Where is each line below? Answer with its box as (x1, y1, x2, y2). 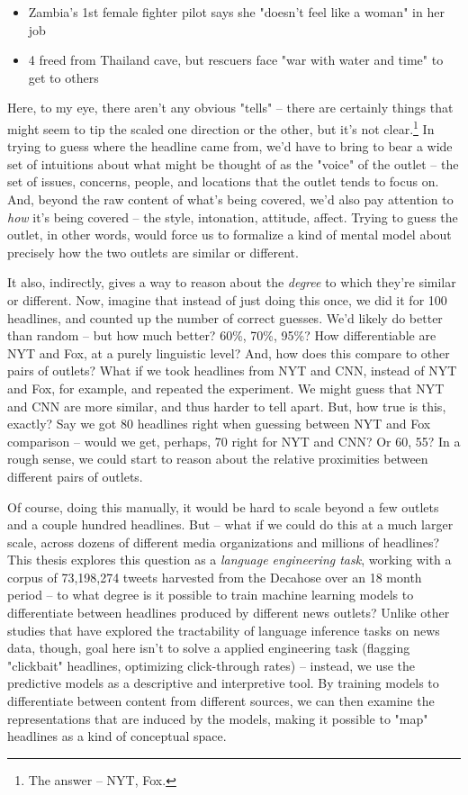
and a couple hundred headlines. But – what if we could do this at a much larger (7, 515, 454, 534)
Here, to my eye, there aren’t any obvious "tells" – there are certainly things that (7, 98, 454, 117)
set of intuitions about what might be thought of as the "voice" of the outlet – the (7, 154, 459, 173)
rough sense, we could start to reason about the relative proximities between (7, 449, 428, 468)
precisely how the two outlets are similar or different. (7, 242, 299, 261)
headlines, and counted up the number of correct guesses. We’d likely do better (7, 308, 443, 327)
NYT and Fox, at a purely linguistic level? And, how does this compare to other (7, 343, 450, 362)
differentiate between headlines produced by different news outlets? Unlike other (7, 603, 450, 622)
